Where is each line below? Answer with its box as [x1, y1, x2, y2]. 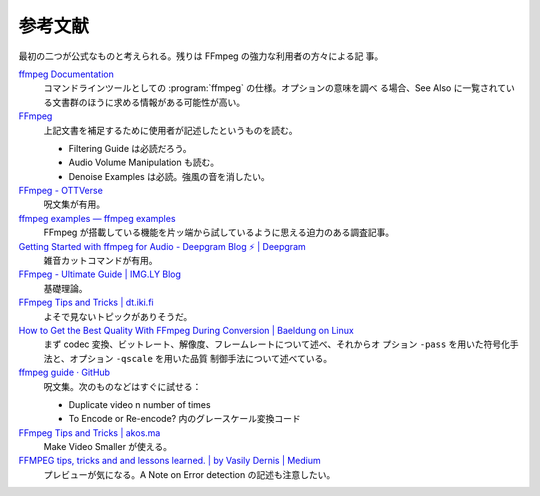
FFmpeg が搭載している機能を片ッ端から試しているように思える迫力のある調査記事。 [43, 226, 395, 239]
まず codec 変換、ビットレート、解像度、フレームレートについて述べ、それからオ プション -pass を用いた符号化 [43, 338, 510, 350]
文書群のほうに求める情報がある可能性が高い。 [51, 96, 245, 108]
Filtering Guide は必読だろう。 [68, 142, 192, 154]
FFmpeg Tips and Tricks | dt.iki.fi [18, 296, 154, 309]
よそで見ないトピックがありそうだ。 [43, 310, 193, 322]
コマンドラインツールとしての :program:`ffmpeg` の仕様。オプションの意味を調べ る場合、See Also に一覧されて [43, 82, 507, 94]
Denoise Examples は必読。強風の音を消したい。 [68, 170, 270, 182]
